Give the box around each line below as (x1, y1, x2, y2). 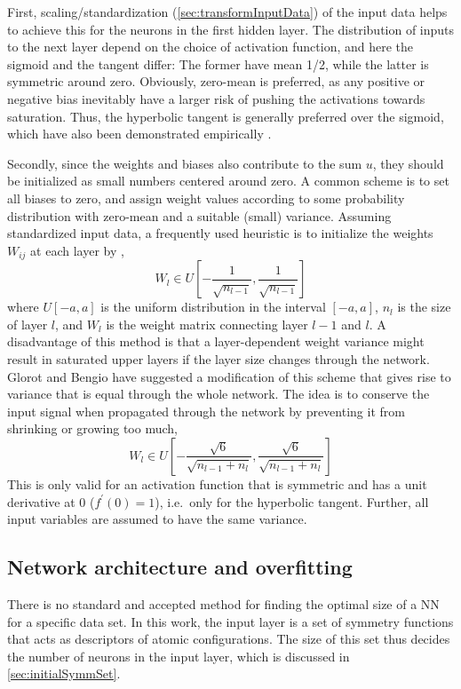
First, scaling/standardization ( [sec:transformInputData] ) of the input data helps (7, 3, 448, 20)
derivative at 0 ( (7, 492, 95, 511)
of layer (7, 314, 48, 333)
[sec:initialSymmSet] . (7, 664, 121, 683)
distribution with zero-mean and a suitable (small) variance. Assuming (7, 206, 392, 225)
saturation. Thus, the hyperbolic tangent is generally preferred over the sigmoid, (7, 107, 444, 125)
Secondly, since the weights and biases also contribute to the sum (7, 154, 362, 172)
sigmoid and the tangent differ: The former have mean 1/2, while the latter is (7, 54, 429, 73)
